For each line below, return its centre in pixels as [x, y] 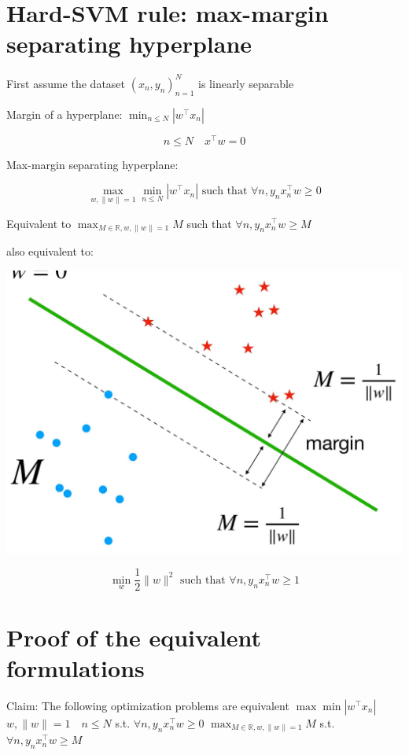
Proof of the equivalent [134, 637]
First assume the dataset [66, 83]
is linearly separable [246, 83]
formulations [76, 667]
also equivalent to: [50, 250]
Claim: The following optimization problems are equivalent [148, 705]
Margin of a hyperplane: [64, 114]
